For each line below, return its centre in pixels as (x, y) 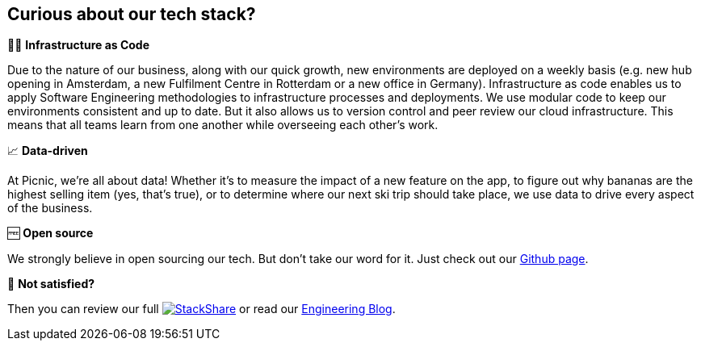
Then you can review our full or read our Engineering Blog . (201, 309)
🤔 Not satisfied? (51, 284)
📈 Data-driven (48, 151)
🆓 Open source (50, 233)
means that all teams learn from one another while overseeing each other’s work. (223, 125)
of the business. (50, 208)
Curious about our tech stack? (132, 14)
